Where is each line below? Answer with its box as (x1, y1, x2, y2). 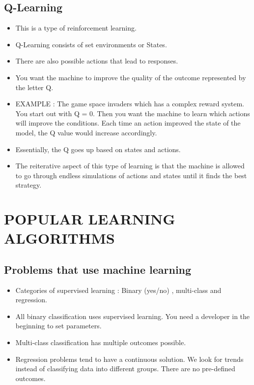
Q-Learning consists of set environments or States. (15, 39, 167, 49)
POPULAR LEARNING (4, 209, 175, 229)
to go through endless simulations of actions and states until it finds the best (15, 170, 247, 180)
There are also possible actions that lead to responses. (15, 56, 178, 66)
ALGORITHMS (4, 228, 115, 248)
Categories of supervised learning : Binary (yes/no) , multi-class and (15, 285, 222, 295)
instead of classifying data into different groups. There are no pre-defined (15, 363, 235, 374)
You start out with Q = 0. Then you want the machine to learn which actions (15, 108, 250, 118)
